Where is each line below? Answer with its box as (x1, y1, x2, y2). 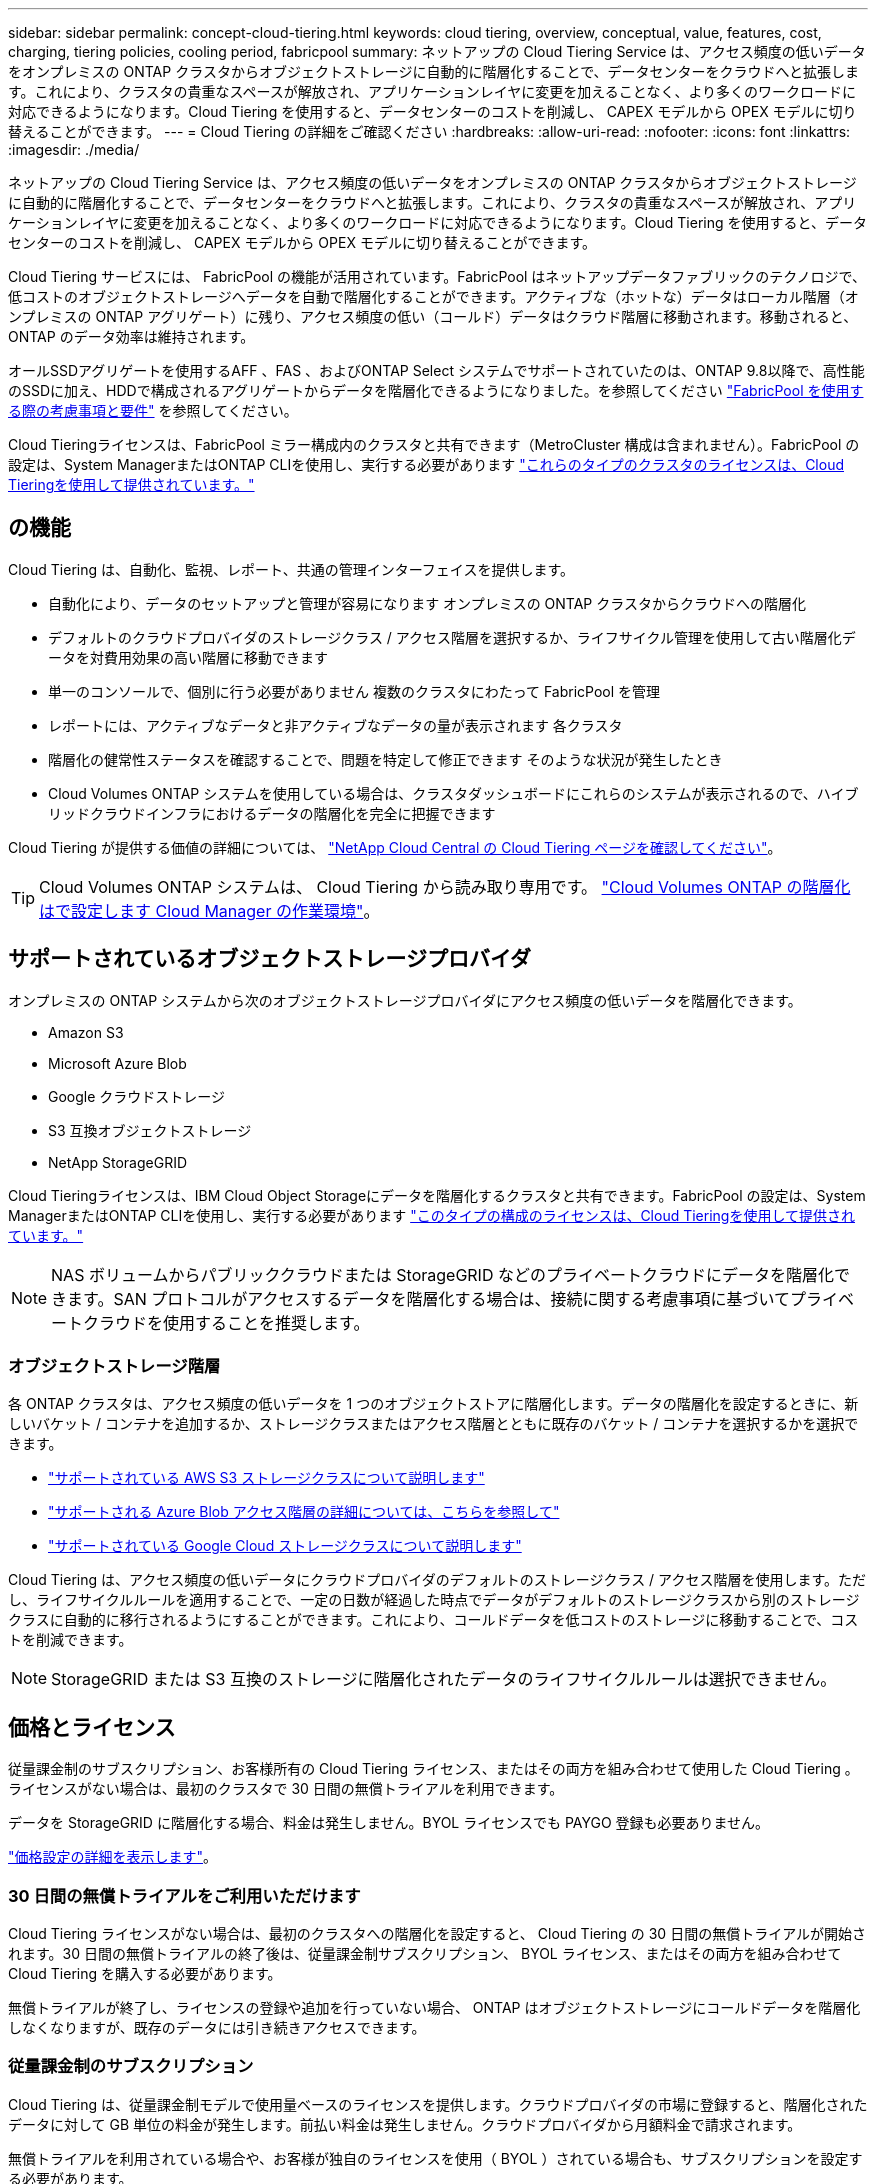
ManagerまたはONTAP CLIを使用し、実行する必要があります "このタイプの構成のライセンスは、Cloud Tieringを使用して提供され (8, 1206, 856, 1224)
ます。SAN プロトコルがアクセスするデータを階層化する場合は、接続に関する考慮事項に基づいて (67, 1288, 791, 1309)
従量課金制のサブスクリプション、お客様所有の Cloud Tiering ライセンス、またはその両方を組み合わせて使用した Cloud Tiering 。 (8, 1760, 859, 1778)
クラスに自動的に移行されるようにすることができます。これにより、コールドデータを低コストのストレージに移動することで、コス (8, 1611, 859, 1629)
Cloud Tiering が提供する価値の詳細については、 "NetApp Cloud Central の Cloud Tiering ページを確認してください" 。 (8, 838, 782, 856)
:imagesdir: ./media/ (8, 141, 140, 158)
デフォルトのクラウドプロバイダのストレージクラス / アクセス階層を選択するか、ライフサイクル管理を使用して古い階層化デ (48, 628, 856, 646)
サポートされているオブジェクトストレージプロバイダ (8, 946, 532, 972)
